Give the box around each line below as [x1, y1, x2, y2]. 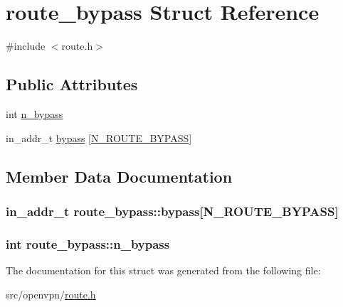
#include [6, 38, 46, 53]
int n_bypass [6, 106, 63, 121]
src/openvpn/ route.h [6, 286, 96, 301]
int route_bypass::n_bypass [6, 235, 170, 252]
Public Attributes [6, 73, 138, 95]
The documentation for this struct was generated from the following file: [6, 262, 321, 277]
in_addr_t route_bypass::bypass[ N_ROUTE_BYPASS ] [6, 202, 339, 220]
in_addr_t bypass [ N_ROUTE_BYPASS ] [6, 130, 192, 145]
